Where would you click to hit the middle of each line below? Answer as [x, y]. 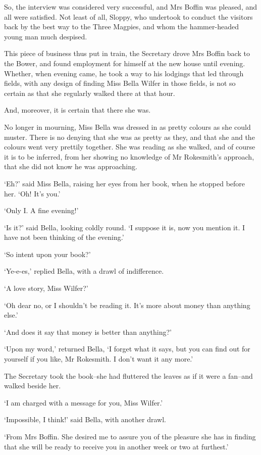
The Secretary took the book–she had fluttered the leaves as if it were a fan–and [128, 375]
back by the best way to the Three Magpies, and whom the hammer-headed [121, 27]
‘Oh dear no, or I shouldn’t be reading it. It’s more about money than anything [127, 305]
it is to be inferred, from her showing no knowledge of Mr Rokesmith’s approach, [129, 156]
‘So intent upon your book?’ [47, 254]
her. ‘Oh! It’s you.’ [32, 193]
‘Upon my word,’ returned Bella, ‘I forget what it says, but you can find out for [127, 349]
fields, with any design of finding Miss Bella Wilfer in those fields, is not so [120, 83]
